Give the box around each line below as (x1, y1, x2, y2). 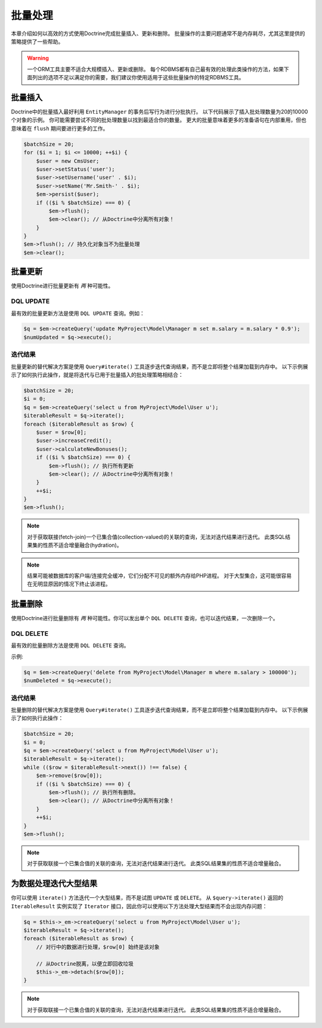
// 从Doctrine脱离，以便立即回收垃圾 (36, 960, 134, 967)
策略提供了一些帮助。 (11, 38, 64, 45)
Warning (27, 54, 49, 62)
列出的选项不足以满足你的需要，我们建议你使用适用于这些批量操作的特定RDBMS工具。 (32, 74, 244, 81)
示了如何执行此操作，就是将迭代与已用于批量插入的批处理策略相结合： (11, 371, 184, 378)
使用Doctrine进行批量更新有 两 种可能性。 (11, 282, 114, 289)
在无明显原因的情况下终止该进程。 (27, 580, 111, 587)
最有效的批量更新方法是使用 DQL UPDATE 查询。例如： (11, 309, 145, 317)
